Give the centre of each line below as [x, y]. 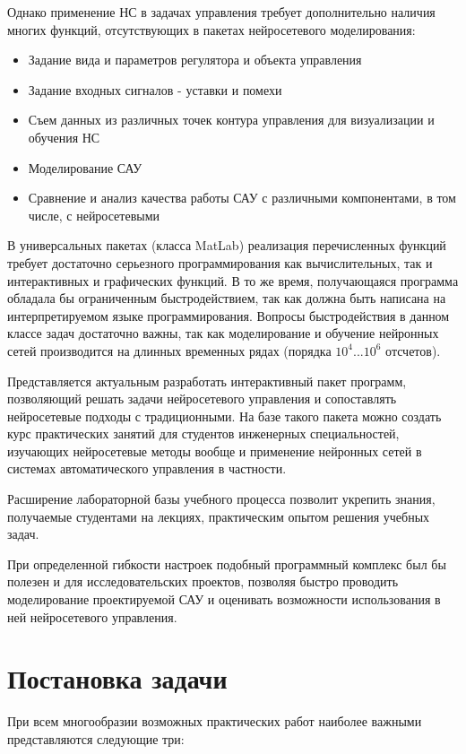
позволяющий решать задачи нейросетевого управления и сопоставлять [202, 399]
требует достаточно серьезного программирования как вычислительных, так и [220, 262]
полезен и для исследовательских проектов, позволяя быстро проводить [203, 581]
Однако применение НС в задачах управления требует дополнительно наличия [221, 12]
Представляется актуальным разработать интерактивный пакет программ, [207, 381]
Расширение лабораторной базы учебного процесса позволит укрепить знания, [221, 499]
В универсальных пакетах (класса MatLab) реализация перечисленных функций [227, 245]
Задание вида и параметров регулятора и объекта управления [195, 60]
